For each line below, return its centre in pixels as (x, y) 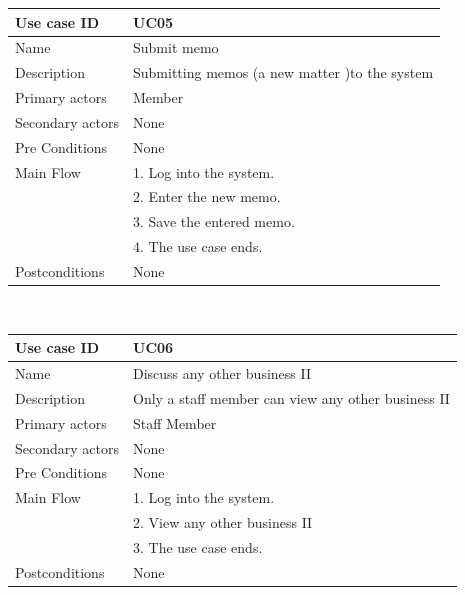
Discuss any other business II (222, 372)
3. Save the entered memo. (214, 221)
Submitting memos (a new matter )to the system (283, 72)
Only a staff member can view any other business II (291, 397)
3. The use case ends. (198, 546)
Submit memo (176, 47)
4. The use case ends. (198, 246)
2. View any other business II (223, 522)
